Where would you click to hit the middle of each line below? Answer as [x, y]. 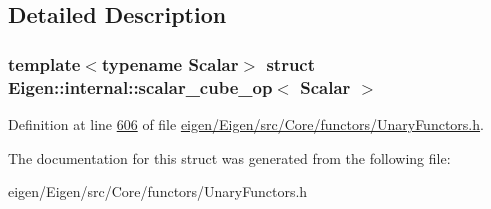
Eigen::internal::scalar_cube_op [140, 86]
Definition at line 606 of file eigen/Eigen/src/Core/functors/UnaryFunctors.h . [246, 123]
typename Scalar [170, 63]
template [44, 63]
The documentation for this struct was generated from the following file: [229, 157]
